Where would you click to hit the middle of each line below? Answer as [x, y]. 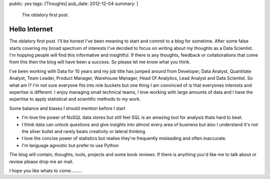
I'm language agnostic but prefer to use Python [70, 145]
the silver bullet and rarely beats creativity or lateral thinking [83, 131]
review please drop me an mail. [41, 162]
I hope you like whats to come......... [46, 171]
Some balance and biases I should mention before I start [67, 108]
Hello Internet [31, 29]
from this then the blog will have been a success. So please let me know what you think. [100, 62]
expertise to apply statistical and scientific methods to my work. [75, 99]
